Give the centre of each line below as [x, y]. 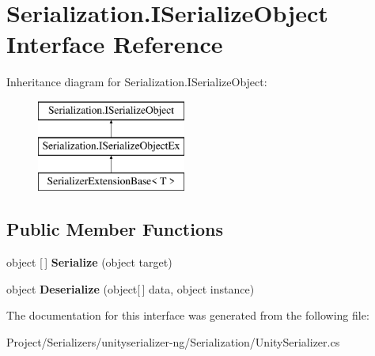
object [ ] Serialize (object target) [89, 262]
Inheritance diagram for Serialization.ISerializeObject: [137, 82]
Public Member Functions [115, 229]
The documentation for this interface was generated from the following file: [188, 315]
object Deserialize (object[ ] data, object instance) [131, 288]
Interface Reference [115, 44]
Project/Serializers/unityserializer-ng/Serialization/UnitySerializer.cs [173, 341]
